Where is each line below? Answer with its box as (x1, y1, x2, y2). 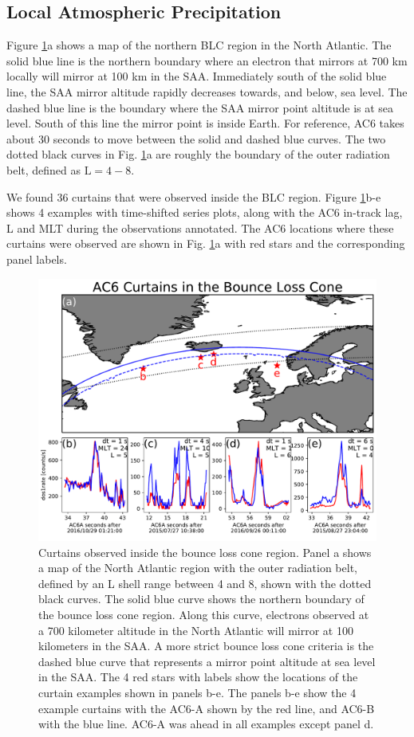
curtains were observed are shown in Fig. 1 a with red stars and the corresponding (6, 235, 405, 252)
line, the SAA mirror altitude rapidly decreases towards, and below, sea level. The (6, 83, 408, 100)
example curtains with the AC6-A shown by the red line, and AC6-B (38, 700, 375, 716)
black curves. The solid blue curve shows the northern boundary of (38, 590, 365, 607)
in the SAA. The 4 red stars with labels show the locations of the (38, 668, 358, 685)
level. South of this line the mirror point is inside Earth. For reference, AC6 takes (6, 115, 404, 131)
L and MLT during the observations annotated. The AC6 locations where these (6, 219, 394, 236)
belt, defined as (6, 161, 81, 178)
